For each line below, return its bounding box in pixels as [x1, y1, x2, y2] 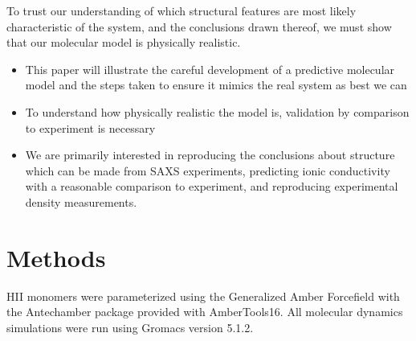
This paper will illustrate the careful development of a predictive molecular [25, 60, 395, 77]
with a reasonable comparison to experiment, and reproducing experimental [25, 178, 398, 195]
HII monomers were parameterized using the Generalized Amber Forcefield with [6, 287, 400, 304]
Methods [6, 240, 106, 273]
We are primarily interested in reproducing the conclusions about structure [25, 146, 395, 163]
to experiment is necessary [25, 119, 156, 136]
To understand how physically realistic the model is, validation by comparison [25, 103, 410, 120]
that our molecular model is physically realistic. [6, 34, 241, 51]
